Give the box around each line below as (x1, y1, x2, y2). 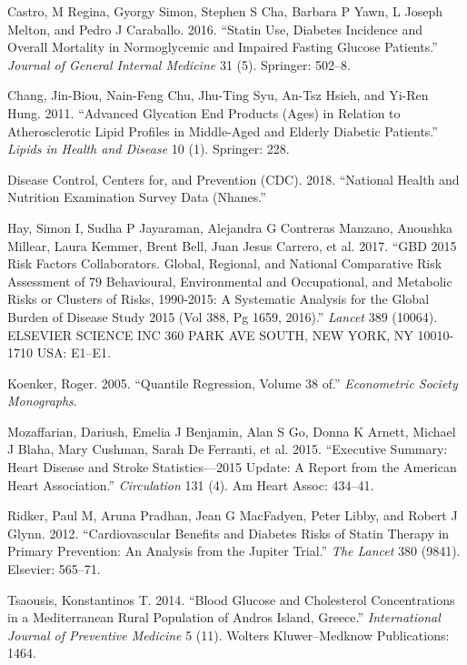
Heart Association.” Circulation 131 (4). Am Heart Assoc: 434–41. (7, 475, 374, 494)
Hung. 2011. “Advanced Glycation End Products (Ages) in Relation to (7, 103, 401, 122)
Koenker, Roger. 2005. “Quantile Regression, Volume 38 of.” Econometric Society (7, 373, 458, 392)
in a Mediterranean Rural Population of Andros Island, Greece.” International (7, 608, 441, 627)
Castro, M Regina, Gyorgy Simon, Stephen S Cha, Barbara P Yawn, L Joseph (7, 2, 442, 20)
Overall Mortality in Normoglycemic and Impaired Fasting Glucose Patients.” (7, 37, 438, 56)
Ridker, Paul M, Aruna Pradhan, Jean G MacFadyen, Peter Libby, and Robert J (7, 506, 458, 525)
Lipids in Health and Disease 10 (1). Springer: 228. (7, 139, 290, 158)
